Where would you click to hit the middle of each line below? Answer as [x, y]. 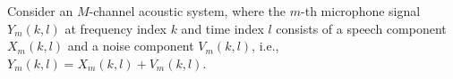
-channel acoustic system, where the [188, 11]
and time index [222, 28]
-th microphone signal [361, 11]
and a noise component [131, 46]
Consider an [40, 11]
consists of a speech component [361, 28]
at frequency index [115, 28]
